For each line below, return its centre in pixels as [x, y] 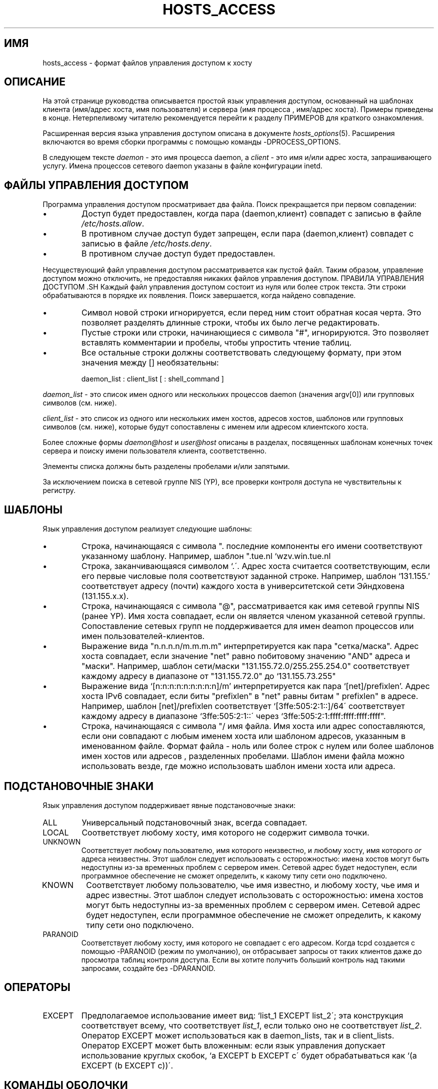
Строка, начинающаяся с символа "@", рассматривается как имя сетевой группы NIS [250, 606]
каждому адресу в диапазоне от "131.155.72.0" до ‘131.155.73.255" [209, 676]
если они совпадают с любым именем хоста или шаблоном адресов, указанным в [243, 736]
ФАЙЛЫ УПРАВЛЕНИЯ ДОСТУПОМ [96, 185]
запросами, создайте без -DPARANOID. [148, 968]
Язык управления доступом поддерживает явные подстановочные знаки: [169, 805]
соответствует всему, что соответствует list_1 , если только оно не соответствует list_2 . [251, 1025]
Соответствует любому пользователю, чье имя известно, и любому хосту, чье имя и [253, 885]
